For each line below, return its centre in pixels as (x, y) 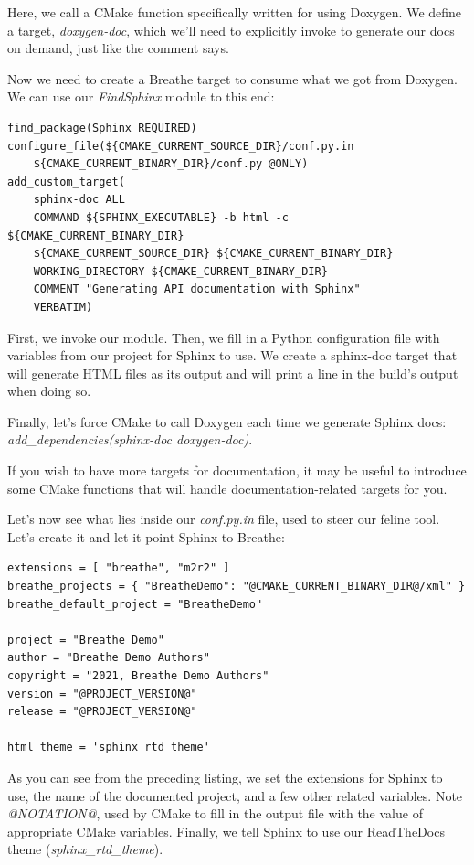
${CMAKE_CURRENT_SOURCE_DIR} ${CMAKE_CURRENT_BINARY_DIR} (213, 254)
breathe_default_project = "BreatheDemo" (135, 604)
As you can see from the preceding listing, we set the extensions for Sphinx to (225, 777)
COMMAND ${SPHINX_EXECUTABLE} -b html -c (161, 217)
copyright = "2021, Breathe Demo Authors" (138, 676)
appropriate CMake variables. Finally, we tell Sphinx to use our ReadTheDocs (226, 831)
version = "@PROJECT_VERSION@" (102, 694)
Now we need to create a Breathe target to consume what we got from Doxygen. (232, 78)
